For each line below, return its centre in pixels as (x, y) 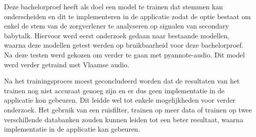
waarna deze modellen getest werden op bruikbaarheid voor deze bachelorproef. (124, 45)
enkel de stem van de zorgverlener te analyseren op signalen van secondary (117, 26)
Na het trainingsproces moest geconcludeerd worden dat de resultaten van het (122, 81)
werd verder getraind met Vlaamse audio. (67, 64)
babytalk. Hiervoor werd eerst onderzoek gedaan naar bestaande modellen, (117, 35)
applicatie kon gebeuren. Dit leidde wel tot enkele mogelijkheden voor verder (120, 100)
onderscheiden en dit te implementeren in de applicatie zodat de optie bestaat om (128, 16)
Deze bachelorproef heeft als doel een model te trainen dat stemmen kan (113, 6)
